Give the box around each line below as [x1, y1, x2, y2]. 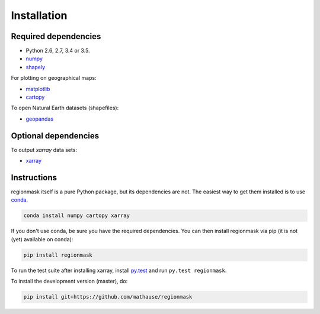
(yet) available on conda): [11, 235, 73, 242]
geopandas [25, 115, 53, 122]
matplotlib [25, 85, 50, 92]
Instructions [11, 172, 57, 183]
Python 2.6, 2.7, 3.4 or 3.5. [25, 47, 90, 54]
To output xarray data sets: [11, 146, 77, 153]
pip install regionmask [23, 251, 93, 258]
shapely [25, 63, 46, 70]
